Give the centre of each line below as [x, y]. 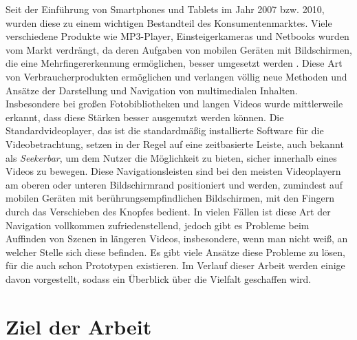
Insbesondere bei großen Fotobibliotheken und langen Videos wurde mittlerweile [174, 104]
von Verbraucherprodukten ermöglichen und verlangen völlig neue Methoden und [176, 76]
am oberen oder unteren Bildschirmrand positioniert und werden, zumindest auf [174, 184]
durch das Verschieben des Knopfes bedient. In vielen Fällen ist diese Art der [168, 211]
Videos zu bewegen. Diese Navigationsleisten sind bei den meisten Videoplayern [173, 171]
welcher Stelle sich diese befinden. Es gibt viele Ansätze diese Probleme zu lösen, [175, 252]
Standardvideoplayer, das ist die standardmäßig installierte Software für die [165, 130]
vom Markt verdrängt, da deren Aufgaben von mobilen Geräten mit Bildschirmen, [179, 49]
